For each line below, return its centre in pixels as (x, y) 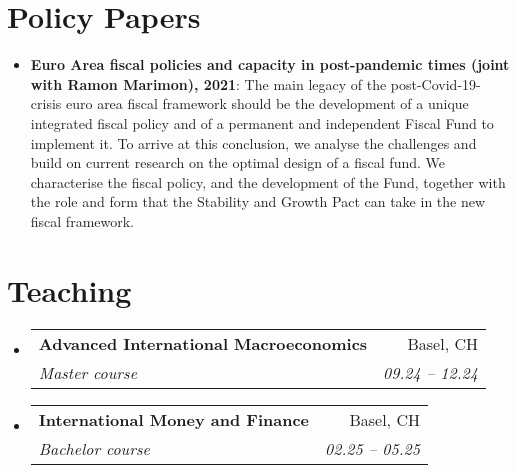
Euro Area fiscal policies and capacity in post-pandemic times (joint (270, 64)
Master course (87, 372)
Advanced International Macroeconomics (203, 343)
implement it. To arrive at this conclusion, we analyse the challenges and (253, 142)
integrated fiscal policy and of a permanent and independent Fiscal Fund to (262, 122)
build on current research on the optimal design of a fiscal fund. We (237, 162)
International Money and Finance (174, 419)
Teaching (69, 289)
